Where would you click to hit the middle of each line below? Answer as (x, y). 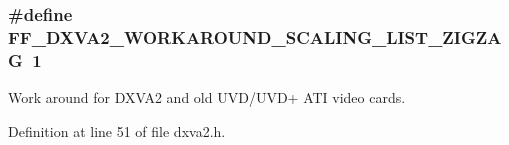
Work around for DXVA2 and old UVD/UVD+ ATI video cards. (207, 97)
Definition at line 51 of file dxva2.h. (117, 130)
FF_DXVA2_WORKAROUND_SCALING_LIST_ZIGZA (255, 36)
